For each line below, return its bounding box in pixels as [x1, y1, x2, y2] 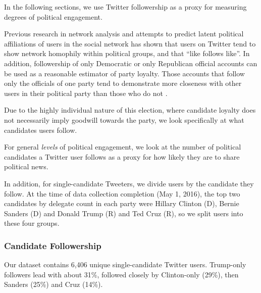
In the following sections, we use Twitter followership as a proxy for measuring [4, 2, 247, 12]
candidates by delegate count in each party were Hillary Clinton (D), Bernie [4, 198, 239, 209]
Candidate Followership [4, 239, 101, 252]
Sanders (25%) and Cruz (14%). [4, 279, 103, 289]
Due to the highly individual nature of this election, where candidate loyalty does [4, 105, 256, 115]
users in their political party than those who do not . [4, 87, 168, 98]
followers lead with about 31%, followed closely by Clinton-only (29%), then [4, 269, 239, 279]
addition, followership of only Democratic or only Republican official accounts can [4, 58, 257, 68]
